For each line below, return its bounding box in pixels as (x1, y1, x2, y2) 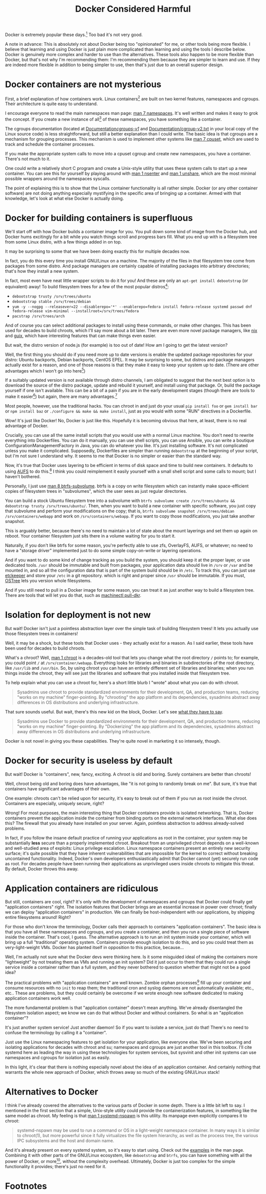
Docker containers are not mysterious (5, 79, 162, 90)
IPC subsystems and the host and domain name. (17, 1138, 114, 1144)
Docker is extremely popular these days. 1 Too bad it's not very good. (5, 31, 143, 37)
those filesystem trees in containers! (5, 631, 78, 636)
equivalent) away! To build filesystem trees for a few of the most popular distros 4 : (5, 283, 169, 289)
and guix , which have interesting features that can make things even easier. (5, 333, 157, 338)
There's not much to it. (5, 156, 51, 162)
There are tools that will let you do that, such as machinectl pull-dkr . (5, 592, 141, 598)
